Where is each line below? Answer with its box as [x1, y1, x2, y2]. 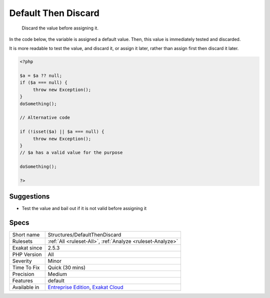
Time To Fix [12, 264, 40, 271]
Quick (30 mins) [47, 264, 86, 271]
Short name [12, 231, 40, 238]
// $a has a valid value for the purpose [19, 150, 123, 155]
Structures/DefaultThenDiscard [47, 231, 121, 238]
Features [12, 277, 33, 284]
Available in [12, 284, 39, 291]
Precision [12, 270, 34, 277]
